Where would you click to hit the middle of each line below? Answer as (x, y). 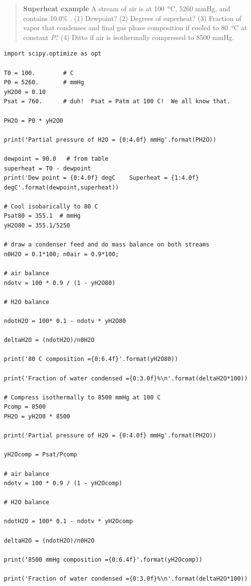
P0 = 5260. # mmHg (44, 83)
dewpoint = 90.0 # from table (56, 159)
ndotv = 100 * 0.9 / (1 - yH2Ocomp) (63, 483)
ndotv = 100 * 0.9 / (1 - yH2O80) (60, 283)
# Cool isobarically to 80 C (51, 206)
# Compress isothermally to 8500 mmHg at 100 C (82, 397)
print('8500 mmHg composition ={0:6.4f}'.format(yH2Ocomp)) (103, 559)
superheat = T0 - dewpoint (47, 168)
